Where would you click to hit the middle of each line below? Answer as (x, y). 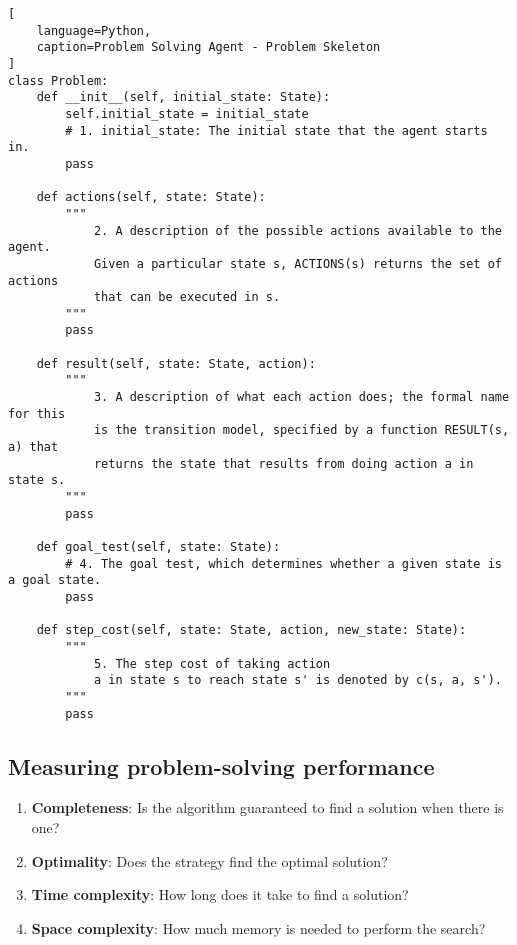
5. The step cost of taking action (212, 663)
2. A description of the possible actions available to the (297, 230)
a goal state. (55, 580)
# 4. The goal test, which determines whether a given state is (283, 563)
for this (37, 413)
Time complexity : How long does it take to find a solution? (220, 894)
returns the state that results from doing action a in (283, 463)
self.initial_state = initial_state (187, 113)
